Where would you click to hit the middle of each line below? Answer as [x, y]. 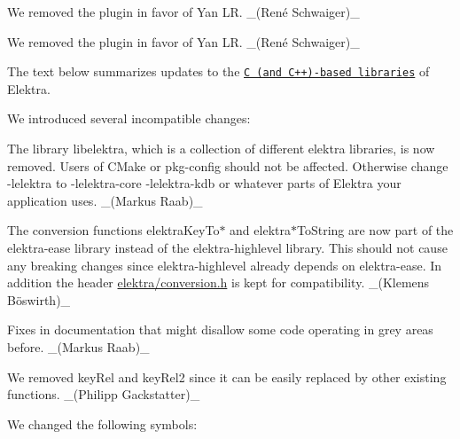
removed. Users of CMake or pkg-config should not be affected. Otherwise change [228, 165]
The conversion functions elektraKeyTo [113, 230]
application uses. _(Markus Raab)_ [105, 200]
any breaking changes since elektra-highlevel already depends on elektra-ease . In [225, 265]
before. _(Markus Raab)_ [78, 346]
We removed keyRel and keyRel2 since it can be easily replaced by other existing [227, 376]
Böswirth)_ [39, 299]
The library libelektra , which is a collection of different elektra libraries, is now [221, 149]
